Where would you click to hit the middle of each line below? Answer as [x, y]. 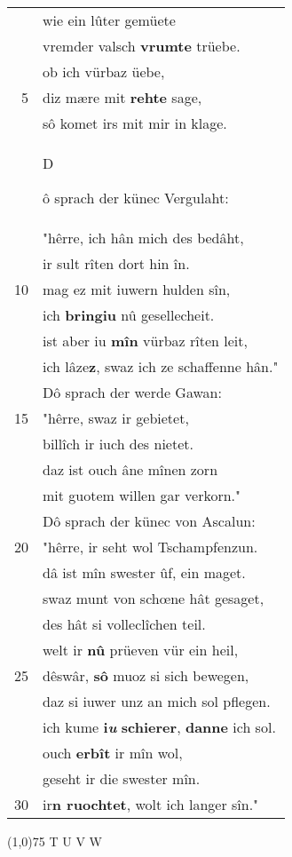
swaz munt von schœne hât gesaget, [154, 598]
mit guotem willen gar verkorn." [142, 495]
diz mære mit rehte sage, [122, 97]
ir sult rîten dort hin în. [116, 263]
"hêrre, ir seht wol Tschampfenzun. [150, 547]
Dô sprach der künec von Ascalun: [149, 521]
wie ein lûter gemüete [109, 20]
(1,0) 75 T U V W [55, 841]
